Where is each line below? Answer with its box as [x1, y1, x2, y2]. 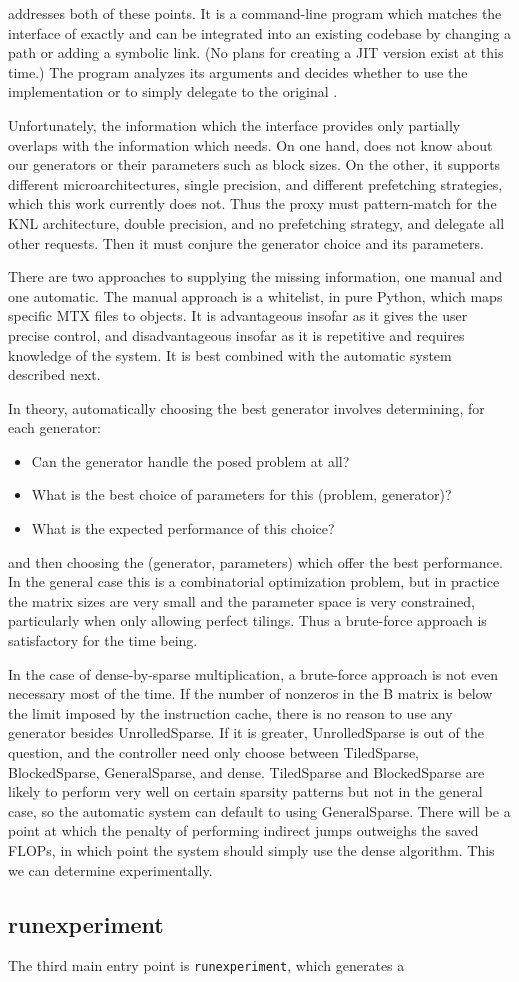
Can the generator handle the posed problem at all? [31, 450, 350, 471]
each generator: [8, 417, 102, 438]
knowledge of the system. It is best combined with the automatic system [8, 344, 452, 365]
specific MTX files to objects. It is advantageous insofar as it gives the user [8, 305, 468, 326]
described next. [8, 364, 101, 385]
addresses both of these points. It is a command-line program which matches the [8, 3, 502, 23]
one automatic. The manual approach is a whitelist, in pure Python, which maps [8, 285, 503, 306]
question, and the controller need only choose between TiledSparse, [8, 742, 420, 762]
